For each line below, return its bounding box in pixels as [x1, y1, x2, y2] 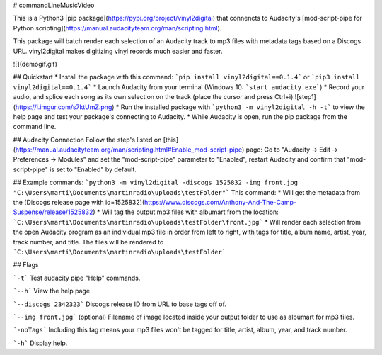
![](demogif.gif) [13, 60, 58, 68]
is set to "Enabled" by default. [50, 165, 137, 174]
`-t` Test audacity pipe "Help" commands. [13, 274, 141, 282]
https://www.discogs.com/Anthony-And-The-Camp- [144, 198, 297, 207]
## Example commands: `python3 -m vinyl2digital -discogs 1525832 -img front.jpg [13, 178, 299, 187]
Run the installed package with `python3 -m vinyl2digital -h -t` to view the [120, 103, 366, 111]
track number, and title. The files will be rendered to [13, 237, 164, 246]
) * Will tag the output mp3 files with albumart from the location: [93, 208, 279, 216]
